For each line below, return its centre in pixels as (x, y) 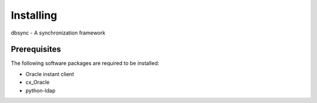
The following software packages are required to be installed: (85, 63)
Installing (34, 15)
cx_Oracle (38, 83)
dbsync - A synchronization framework (58, 33)
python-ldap (41, 90)
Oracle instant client (50, 74)
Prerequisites (36, 49)
